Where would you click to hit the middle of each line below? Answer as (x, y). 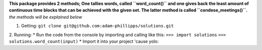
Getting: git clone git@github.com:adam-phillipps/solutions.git (98, 26)
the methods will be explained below (46, 17)
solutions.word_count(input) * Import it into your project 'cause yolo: (84, 41)
